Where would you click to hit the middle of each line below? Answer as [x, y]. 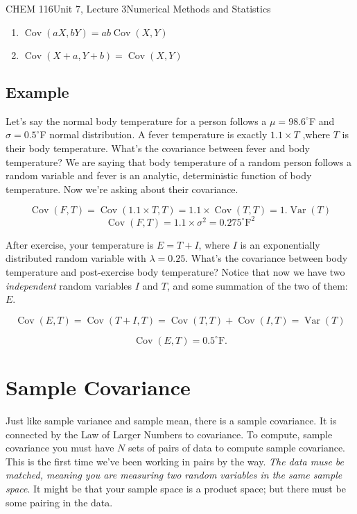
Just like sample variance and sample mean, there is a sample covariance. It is [171, 420]
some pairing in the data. [59, 502]
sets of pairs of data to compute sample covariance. [237, 448]
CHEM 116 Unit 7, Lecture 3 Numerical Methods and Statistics [138, 8]
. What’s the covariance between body [267, 258]
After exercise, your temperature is [80, 244]
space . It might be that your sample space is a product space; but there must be [176, 488]
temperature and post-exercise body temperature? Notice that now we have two [175, 272]
